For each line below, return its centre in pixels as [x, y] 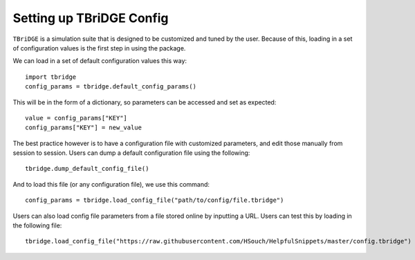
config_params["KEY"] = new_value [83, 128]
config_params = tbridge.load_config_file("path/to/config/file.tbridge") [155, 200]
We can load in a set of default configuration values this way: [100, 61]
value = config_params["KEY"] [76, 118]
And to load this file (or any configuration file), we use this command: [111, 184]
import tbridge [51, 77]
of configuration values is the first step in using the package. [99, 48]
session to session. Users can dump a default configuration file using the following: [131, 153]
